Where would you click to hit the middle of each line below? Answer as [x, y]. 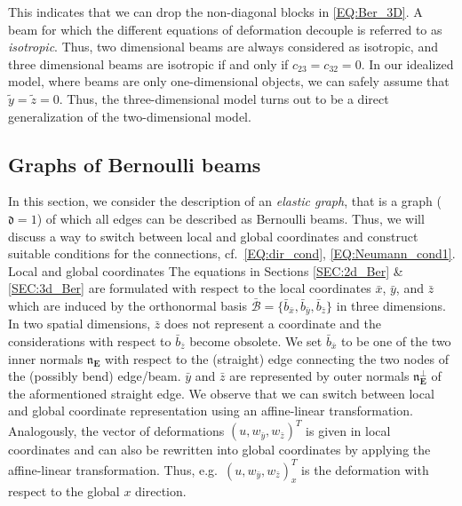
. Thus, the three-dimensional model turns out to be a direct [224, 98]
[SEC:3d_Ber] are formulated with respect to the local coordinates [190, 288]
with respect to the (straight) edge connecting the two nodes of [277, 358]
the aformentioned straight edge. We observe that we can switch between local [221, 393]
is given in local [348, 430]
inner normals [46, 358]
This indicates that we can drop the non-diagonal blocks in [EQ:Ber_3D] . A [215, 12]
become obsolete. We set [256, 340]
